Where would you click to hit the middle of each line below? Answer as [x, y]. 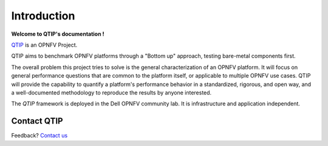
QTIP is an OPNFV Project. [44, 45]
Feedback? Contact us [39, 136]
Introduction [43, 16]
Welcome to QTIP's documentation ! [58, 34]
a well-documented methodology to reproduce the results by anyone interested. [111, 92]
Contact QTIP [37, 121]
